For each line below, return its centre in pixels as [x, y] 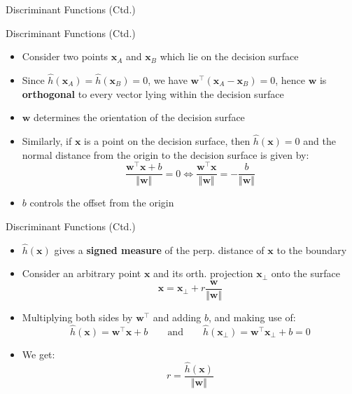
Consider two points [65, 56]
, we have [168, 80]
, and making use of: [252, 317]
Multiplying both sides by [77, 317]
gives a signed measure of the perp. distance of [159, 249]
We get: [38, 354]
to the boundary [312, 249]
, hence [290, 80]
